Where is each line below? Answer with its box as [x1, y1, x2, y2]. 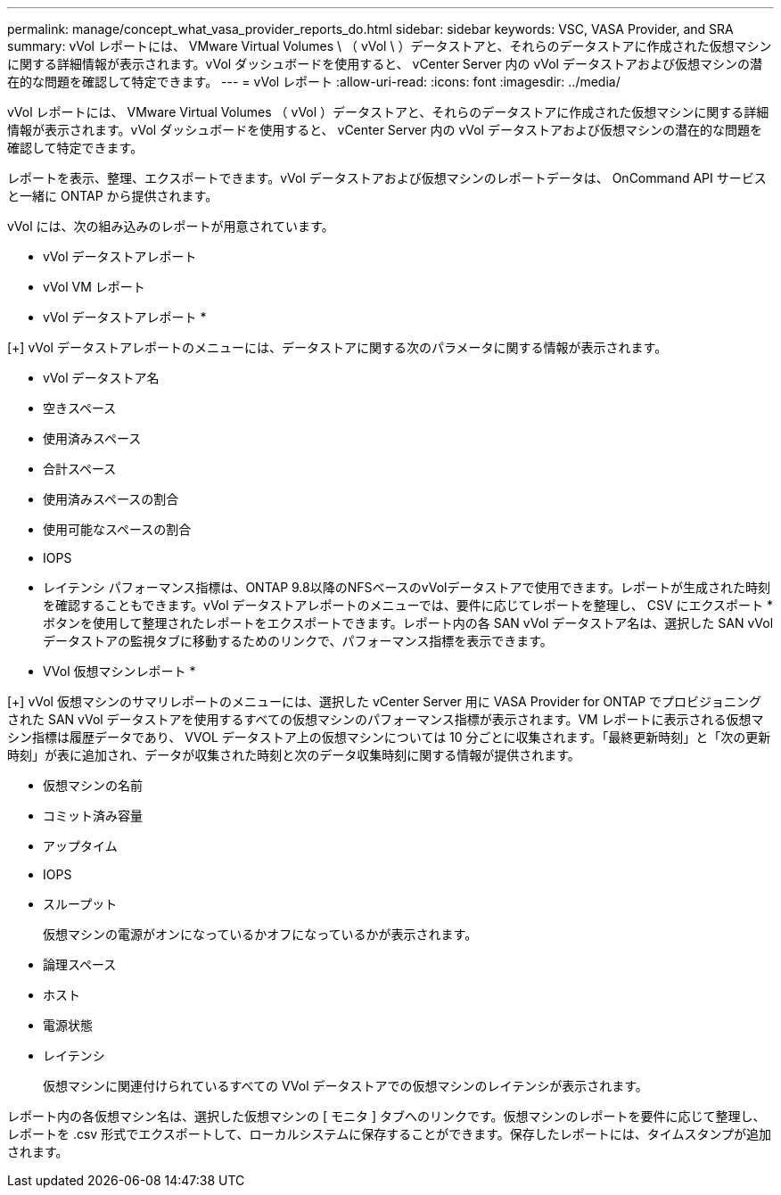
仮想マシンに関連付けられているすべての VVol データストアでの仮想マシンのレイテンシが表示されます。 [43, 1078, 648, 1093]
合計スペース [43, 461, 117, 476]
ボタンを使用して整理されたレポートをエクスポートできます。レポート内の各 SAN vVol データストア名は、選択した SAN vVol [43, 615, 774, 630]
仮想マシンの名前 [43, 778, 143, 793]
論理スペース [43, 957, 117, 972]
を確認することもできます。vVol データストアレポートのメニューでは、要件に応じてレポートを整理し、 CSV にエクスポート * [43, 597, 774, 613]
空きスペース [43, 400, 117, 416]
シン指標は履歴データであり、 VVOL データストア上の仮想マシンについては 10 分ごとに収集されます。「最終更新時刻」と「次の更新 [7, 729, 771, 745]
